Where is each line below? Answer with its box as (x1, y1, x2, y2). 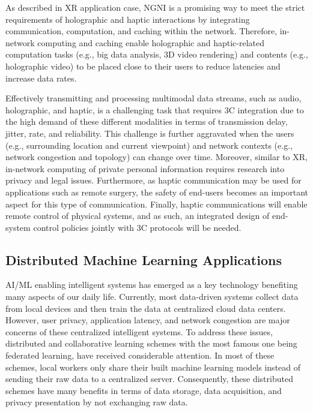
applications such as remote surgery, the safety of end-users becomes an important (5, 185, 308, 198)
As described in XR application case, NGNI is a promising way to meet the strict (5, 1, 305, 13)
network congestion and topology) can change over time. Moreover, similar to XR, (5, 151, 308, 163)
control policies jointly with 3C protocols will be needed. (33, 221, 242, 233)
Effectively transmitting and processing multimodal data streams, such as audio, (5, 92, 302, 104)
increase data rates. (5, 71, 77, 84)
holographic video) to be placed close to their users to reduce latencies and (5, 59, 281, 72)
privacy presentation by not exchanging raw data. (5, 396, 188, 408)
